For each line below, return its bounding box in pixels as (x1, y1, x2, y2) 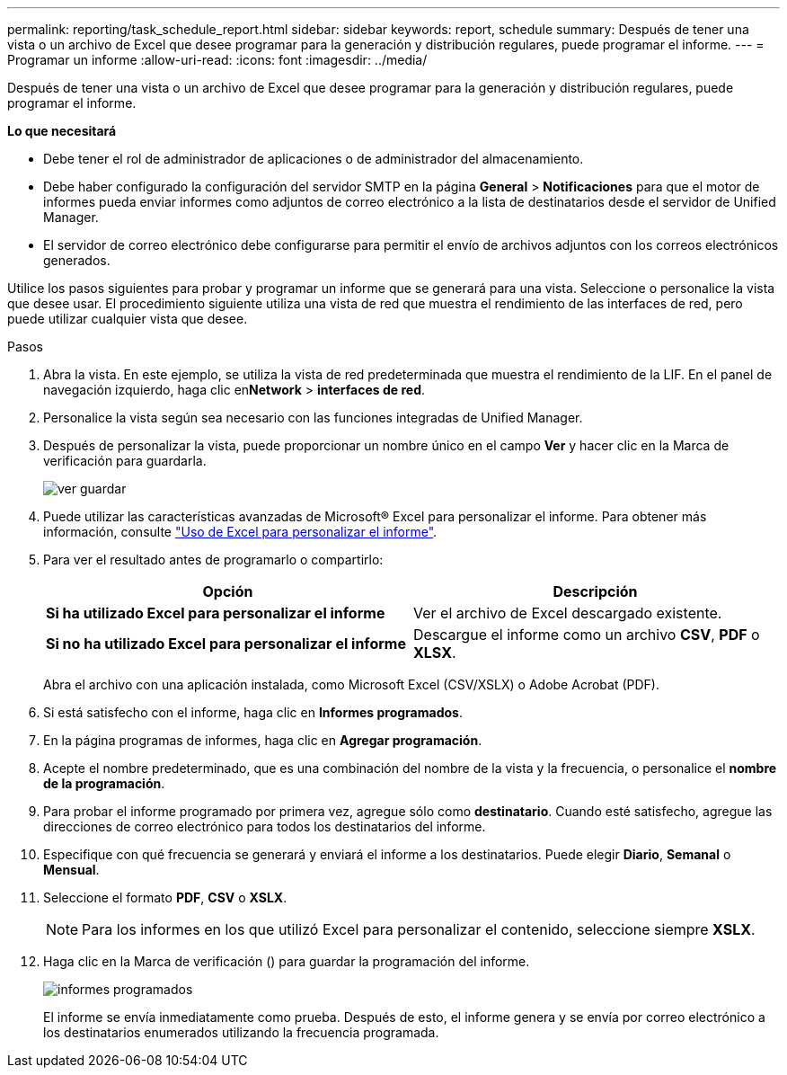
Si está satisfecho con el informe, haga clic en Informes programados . (43, 705, 463, 720)
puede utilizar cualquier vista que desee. (7, 311, 248, 326)
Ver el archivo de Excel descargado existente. (413, 604, 722, 622)
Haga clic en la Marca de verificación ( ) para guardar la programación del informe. (43, 954, 530, 969)
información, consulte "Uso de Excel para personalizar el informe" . (43, 524, 438, 539)
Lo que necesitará (7, 123, 117, 138)
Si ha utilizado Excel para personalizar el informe (46, 604, 385, 622)
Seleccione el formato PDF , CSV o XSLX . (43, 890, 287, 905)
